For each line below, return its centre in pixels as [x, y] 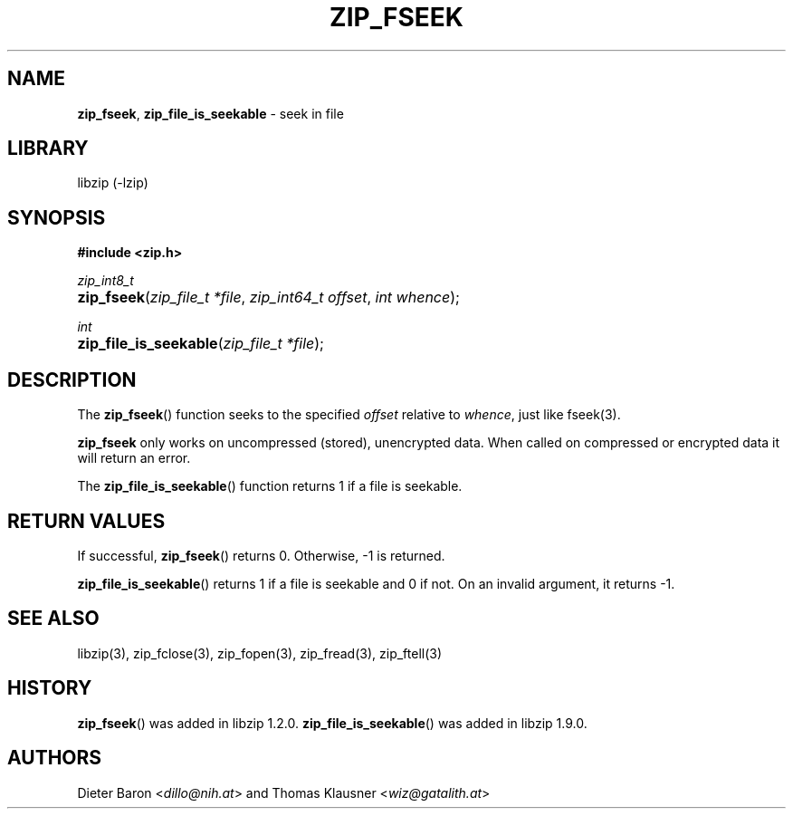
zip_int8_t [105, 281]
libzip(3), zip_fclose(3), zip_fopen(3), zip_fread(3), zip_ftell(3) [260, 653]
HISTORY [50, 688]
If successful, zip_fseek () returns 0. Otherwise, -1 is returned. [261, 555]
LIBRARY [48, 149]
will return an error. [134, 458]
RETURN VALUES [86, 521]
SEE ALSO [53, 619]
